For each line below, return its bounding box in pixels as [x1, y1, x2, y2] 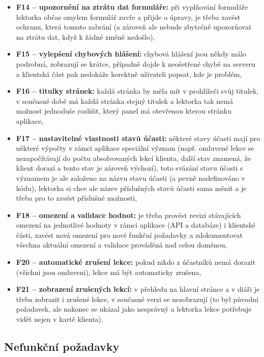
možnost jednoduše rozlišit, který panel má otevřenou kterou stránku [16, 105, 232, 116]
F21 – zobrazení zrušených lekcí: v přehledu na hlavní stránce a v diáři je [16, 284, 260, 294]
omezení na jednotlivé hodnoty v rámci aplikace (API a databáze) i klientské [16, 219, 255, 230]
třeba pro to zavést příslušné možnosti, [16, 193, 137, 203]
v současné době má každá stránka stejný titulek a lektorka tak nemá [16, 95, 233, 106]
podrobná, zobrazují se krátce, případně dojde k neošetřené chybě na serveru [16, 58, 255, 69]
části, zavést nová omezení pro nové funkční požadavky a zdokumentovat [16, 229, 243, 240]
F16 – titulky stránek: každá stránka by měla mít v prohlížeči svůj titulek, [16, 86, 259, 96]
